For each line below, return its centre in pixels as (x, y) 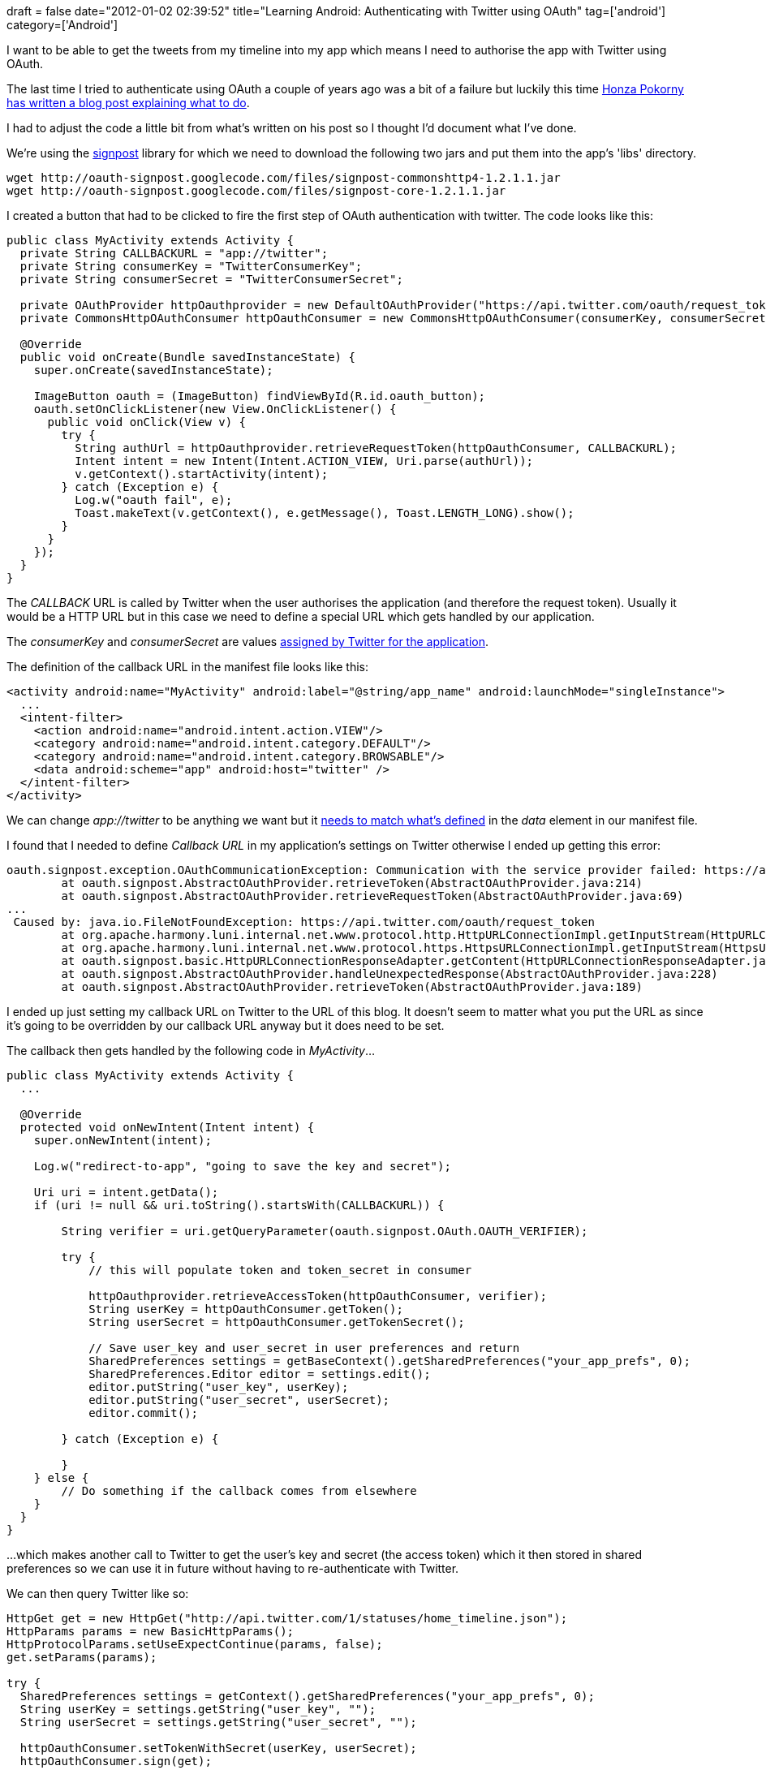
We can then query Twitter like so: (98, 1593)
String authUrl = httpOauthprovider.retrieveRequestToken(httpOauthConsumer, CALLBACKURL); (376, 448)
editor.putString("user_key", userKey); (219, 1387)
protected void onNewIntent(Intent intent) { (167, 1127)
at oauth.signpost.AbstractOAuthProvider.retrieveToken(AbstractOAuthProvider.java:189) (352, 987)
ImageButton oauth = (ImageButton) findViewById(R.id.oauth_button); (260, 396)
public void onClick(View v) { (147, 422)
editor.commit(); (144, 1413)
